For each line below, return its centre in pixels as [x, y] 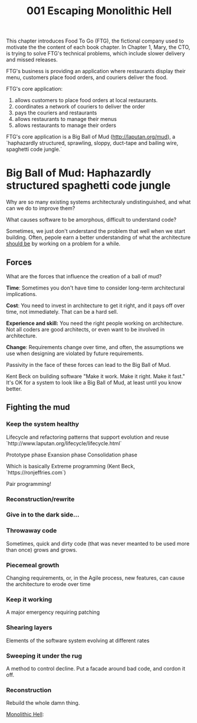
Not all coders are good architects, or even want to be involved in [86, 329]
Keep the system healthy [43, 424]
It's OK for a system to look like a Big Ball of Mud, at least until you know [94, 382]
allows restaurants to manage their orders [65, 126]
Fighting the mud [38, 407]
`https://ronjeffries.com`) [36, 472]
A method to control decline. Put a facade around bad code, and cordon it [96, 668]
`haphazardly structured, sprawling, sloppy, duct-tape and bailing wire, [92, 143]
